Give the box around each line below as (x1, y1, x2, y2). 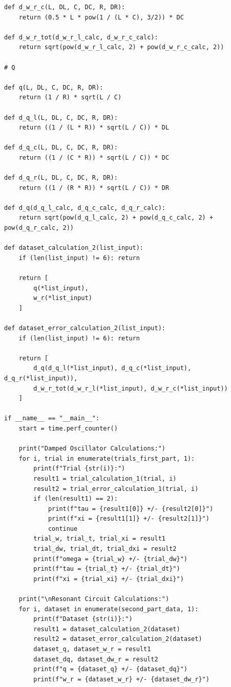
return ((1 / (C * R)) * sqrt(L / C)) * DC (18, 154, 170, 161)
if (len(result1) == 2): (33, 495, 118, 503)
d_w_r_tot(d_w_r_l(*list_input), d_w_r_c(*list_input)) (33, 384, 228, 392)
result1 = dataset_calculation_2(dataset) (33, 625, 180, 633)
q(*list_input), (33, 284, 89, 292)
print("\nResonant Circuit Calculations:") (18, 595, 170, 603)
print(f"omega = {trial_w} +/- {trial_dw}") (33, 555, 187, 563)
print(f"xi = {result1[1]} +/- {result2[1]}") (48, 515, 209, 523)
